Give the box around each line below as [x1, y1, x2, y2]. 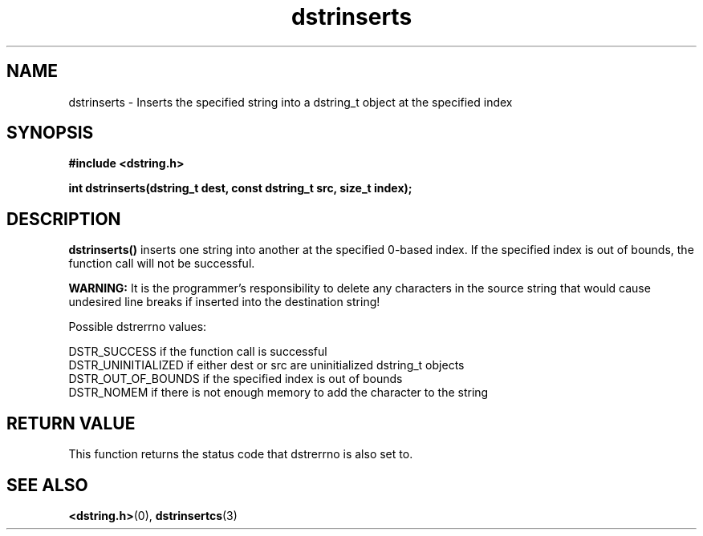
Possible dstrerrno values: [68, 320, 207, 334]
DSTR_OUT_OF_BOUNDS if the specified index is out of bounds [68, 372, 403, 386]
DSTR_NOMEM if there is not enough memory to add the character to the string [68, 385, 489, 400]
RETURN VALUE [6, 413, 136, 433]
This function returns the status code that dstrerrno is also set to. [68, 447, 413, 461]
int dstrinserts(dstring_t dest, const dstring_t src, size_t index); [68, 181, 412, 195]
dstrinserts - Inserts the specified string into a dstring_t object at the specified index [68, 95, 513, 109]
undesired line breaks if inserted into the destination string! [68, 295, 380, 309]
